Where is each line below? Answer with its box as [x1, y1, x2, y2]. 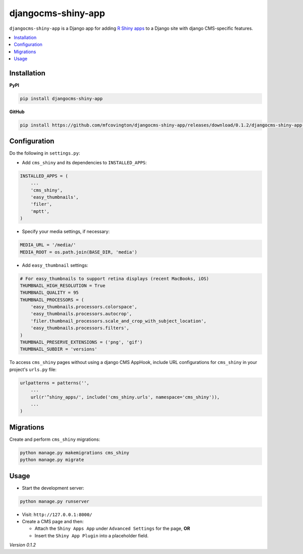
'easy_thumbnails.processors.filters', [30, 325, 130, 331]
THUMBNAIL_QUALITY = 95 [20, 290, 79, 296]
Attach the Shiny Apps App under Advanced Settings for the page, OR [34, 526, 190, 532]
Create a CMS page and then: [22, 519, 84, 525]
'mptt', [30, 208, 50, 214]
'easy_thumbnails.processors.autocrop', [30, 311, 132, 317]
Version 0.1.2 [9, 542, 36, 548]
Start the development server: [22, 485, 84, 491]
